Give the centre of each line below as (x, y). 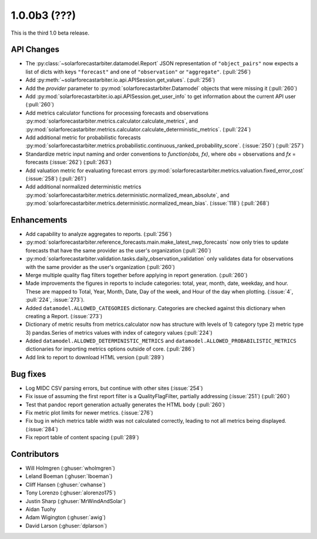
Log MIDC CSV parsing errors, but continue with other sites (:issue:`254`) (114, 388)
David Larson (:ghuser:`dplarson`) (66, 525)
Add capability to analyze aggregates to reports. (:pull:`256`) (99, 234)
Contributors (35, 454)
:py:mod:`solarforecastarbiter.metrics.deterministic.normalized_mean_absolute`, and (127, 195)
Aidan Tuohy (41, 509)
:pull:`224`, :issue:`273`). (55, 300)
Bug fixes (28, 374)
